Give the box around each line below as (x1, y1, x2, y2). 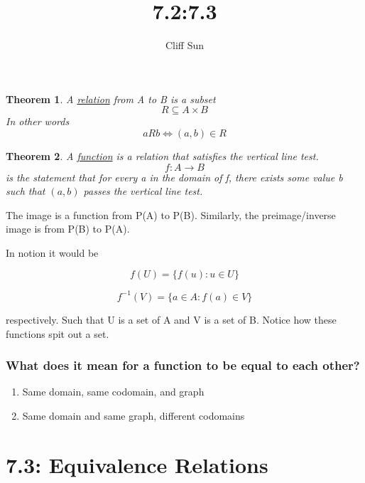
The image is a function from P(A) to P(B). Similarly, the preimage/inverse (6, 207, 336, 222)
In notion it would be (6, 245, 99, 260)
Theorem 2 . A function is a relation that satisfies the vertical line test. (6, 148, 319, 163)
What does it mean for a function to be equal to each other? (6, 356, 360, 374)
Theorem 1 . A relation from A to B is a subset (6, 91, 216, 106)
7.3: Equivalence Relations (6, 450, 268, 479)
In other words (6, 114, 70, 129)
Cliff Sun (165, 38, 205, 53)
